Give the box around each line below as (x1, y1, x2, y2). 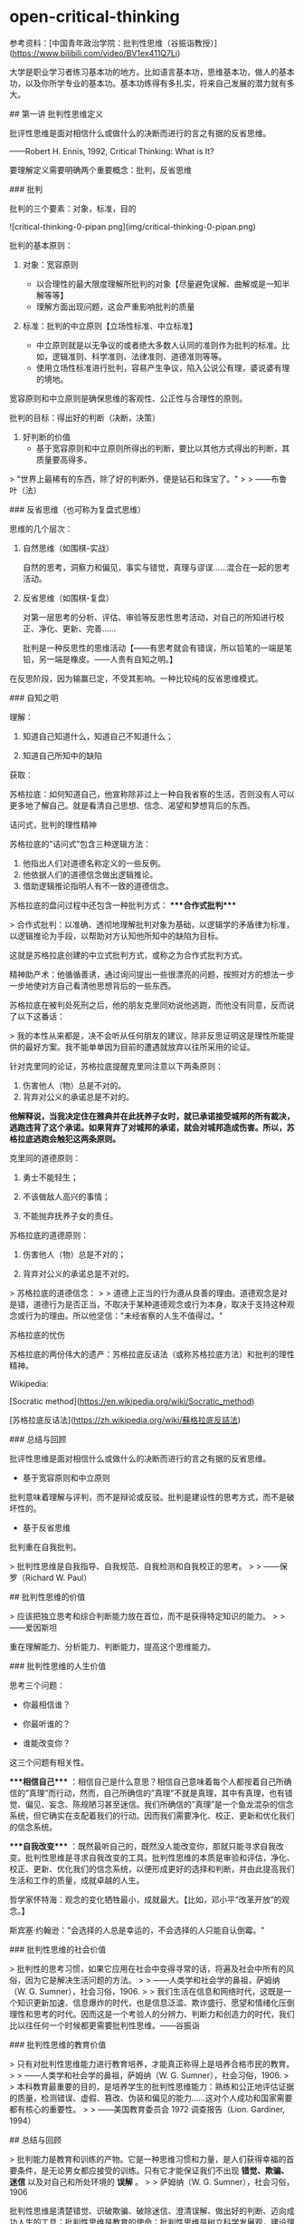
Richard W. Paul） (24, 1572, 92, 1583)
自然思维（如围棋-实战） (22, 542, 115, 553)
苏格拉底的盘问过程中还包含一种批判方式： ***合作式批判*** (9, 900, 237, 911)
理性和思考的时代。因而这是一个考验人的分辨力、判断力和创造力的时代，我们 (9, 2008, 295, 2019)
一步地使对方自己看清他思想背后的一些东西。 (9, 980, 176, 990)
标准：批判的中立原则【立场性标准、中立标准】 (22, 320, 197, 331)
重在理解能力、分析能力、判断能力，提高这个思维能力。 (9, 1641, 215, 1652)
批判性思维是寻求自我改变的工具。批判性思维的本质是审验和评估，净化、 (24, 1852, 295, 1863)
